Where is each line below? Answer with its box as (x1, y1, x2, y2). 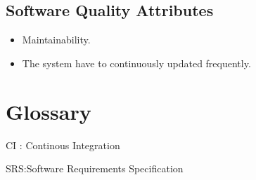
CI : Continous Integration (6, 137, 120, 152)
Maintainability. (22, 32, 91, 47)
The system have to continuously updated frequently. (22, 55, 251, 70)
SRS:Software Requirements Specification (6, 161, 184, 176)
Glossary (6, 97, 91, 125)
